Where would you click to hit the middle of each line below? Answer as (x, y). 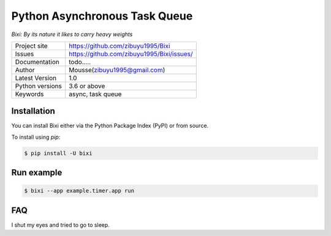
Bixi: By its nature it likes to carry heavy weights (72, 34)
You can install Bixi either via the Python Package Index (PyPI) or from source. (110, 126)
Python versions (39, 86)
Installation (33, 111)
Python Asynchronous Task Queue (102, 16)
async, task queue (95, 94)
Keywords (29, 94)
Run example (37, 173)
